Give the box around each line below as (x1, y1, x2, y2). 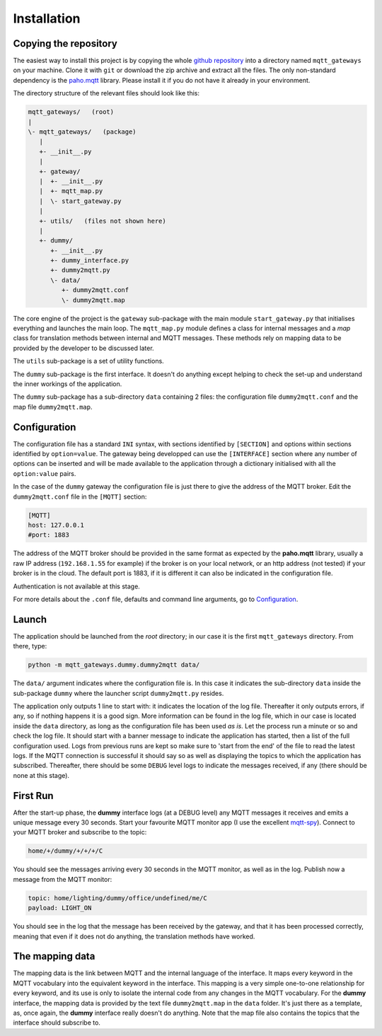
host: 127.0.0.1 (28, 520, 85, 529)
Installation (13, 11, 81, 26)
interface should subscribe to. (13, 1018, 100, 1027)
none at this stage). (13, 771, 70, 779)
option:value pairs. (13, 469, 76, 477)
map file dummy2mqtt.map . (13, 402, 93, 411)
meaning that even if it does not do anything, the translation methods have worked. (13, 932, 255, 941)
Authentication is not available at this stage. (13, 582, 141, 590)
